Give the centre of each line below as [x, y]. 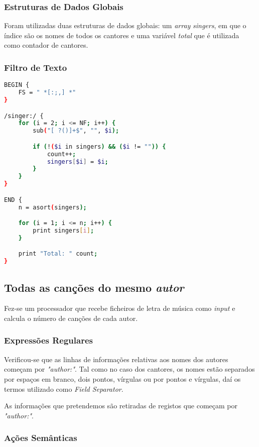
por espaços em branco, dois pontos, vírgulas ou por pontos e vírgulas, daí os [122, 378]
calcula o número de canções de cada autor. [71, 318]
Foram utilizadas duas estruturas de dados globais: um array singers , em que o [125, 25]
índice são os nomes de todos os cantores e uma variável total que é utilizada [122, 35]
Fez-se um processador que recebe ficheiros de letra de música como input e [120, 308]
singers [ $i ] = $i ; [78, 161]
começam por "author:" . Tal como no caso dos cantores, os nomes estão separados [129, 369]
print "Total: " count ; [58, 254]
